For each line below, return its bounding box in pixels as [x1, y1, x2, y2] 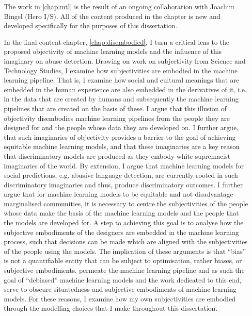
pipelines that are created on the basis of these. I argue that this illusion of [4, 103, 227, 113]
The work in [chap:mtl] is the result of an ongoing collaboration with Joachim [4, 1, 235, 11]
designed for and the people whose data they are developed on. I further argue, [4, 122, 239, 133]
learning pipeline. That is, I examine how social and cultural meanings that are [4, 75, 239, 85]
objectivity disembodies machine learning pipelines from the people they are [4, 113, 230, 123]
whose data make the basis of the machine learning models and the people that [4, 208, 239, 218]
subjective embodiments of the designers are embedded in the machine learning [4, 227, 239, 237]
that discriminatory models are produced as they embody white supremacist [4, 150, 231, 161]
